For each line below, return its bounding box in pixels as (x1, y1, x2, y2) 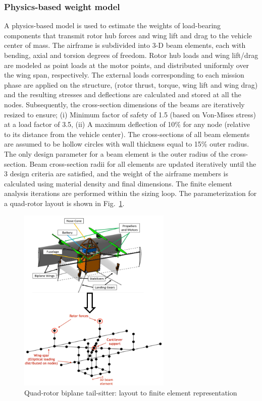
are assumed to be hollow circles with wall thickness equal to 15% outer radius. (4, 139, 249, 149)
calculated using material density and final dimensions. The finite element (4, 178, 232, 188)
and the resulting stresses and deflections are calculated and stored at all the (4, 89, 241, 100)
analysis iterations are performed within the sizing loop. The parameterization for (4, 188, 257, 198)
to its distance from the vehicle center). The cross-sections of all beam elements (4, 128, 250, 139)
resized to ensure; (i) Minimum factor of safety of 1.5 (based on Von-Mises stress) (4, 109, 256, 119)
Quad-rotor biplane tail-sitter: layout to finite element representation (24, 387, 237, 397)
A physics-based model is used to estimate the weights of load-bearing (4, 20, 221, 31)
